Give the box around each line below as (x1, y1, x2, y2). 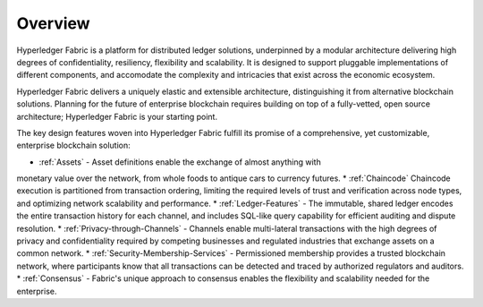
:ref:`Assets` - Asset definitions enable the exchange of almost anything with (38, 157, 321, 167)
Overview (16, 13, 90, 33)
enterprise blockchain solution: (16, 140, 131, 151)
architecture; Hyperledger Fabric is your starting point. (16, 111, 218, 122)
